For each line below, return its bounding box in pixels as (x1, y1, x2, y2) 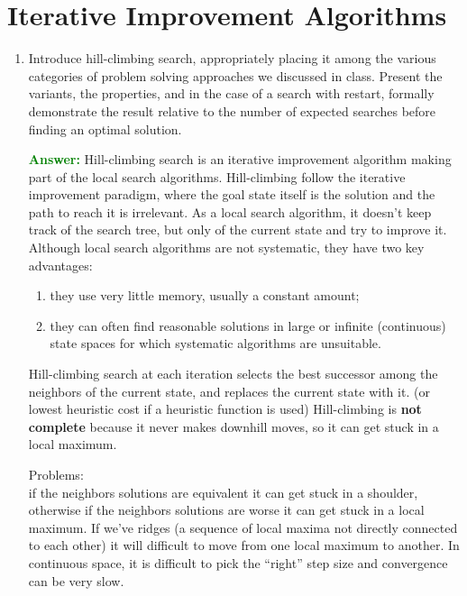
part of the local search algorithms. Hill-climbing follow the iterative (28, 167, 406, 186)
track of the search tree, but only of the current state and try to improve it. (28, 220, 447, 239)
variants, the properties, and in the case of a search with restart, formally (28, 84, 435, 103)
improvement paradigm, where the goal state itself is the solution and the (28, 185, 435, 204)
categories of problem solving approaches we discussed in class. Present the (28, 66, 443, 85)
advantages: (28, 255, 93, 274)
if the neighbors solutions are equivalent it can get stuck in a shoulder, (28, 482, 418, 501)
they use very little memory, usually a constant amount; (50, 286, 360, 305)
